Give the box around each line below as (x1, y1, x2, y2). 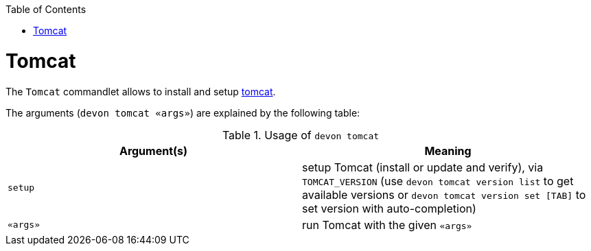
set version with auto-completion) (302, 201, 476, 215)
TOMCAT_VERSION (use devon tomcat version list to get (302, 174, 574, 188)
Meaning (424, 143, 472, 158)
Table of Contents (5, 3, 86, 15)
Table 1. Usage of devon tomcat (222, 128, 380, 142)
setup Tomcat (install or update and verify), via (302, 160, 544, 174)
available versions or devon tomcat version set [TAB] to (302, 187, 586, 202)
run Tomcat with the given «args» (302, 217, 472, 232)
